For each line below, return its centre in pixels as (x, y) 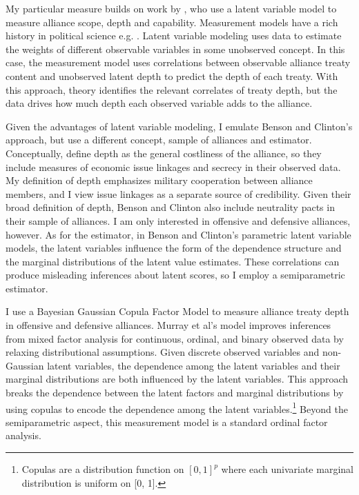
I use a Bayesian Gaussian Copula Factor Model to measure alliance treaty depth (177, 311)
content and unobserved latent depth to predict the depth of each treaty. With (172, 75)
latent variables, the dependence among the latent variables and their (194, 365)
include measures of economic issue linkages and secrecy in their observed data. (173, 166)
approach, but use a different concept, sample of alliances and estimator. (159, 140)
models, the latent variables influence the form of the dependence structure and (174, 248)
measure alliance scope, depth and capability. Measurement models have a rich (172, 22)
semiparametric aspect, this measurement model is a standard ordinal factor (167, 422)
